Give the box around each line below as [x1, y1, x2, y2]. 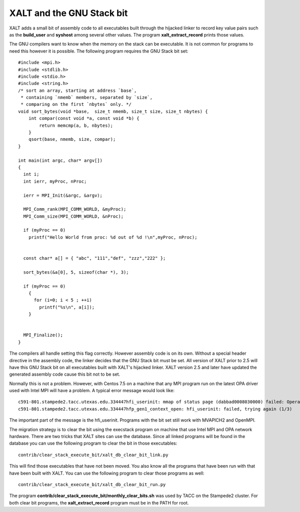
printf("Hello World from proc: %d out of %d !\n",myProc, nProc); [28, 234, 197, 240]
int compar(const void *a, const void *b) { [28, 115, 139, 121]
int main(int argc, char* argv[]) [18, 157, 102, 163]
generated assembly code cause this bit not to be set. [9, 371, 120, 377]
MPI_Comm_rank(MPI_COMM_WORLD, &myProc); [23, 206, 126, 212]
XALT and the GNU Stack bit [9, 7, 128, 18]
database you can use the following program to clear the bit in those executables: [9, 440, 177, 447]
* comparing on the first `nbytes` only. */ [20, 101, 132, 107]
